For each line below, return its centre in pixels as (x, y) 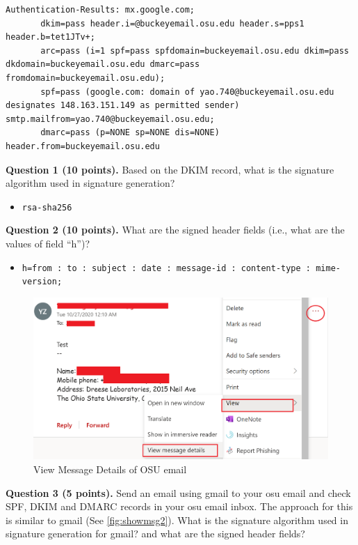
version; (42, 282)
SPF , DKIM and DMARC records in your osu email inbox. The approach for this (179, 506)
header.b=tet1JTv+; (50, 37)
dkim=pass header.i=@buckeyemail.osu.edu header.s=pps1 (172, 23)
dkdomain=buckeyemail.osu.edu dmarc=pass (103, 64)
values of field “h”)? (48, 243)
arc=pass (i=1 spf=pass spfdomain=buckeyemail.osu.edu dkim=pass (195, 51)
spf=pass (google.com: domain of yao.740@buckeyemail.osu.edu (187, 92)
